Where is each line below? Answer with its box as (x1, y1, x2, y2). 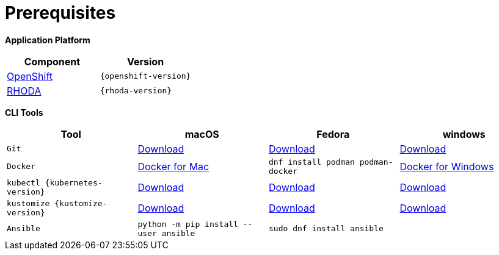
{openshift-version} (100, 71, 191, 81)
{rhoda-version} (100, 86, 172, 96)
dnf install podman (269, 157, 355, 167)
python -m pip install (137, 219, 238, 229)
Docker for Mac (137, 160, 209, 173)
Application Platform (5, 34, 90, 45)
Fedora (316, 127, 350, 140)
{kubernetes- (45, 178, 103, 187)
